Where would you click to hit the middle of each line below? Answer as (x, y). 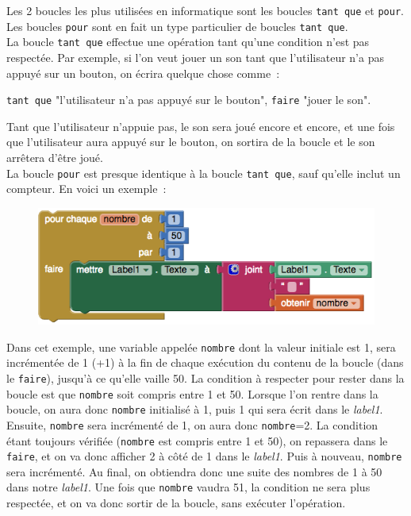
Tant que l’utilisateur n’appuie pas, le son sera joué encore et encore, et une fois (201, 126)
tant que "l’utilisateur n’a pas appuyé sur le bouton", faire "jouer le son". (189, 100)
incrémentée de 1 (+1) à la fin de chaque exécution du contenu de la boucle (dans (205, 362)
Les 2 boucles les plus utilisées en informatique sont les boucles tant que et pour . (205, 10)
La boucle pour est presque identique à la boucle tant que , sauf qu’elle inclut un (204, 173)
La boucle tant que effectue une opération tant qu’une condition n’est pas (188, 42)
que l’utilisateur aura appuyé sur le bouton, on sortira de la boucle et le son (191, 142)
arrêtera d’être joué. (55, 157)
